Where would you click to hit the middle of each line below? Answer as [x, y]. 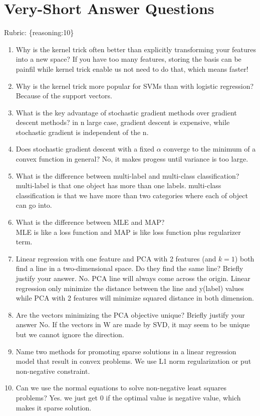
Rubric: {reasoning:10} [39, 32]
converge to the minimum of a [210, 149]
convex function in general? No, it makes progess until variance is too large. [132, 159]
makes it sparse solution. [54, 407]
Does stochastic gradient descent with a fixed [85, 149]
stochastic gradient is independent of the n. [82, 132]
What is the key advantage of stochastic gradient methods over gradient [126, 112]
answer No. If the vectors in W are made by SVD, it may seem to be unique [133, 324]
